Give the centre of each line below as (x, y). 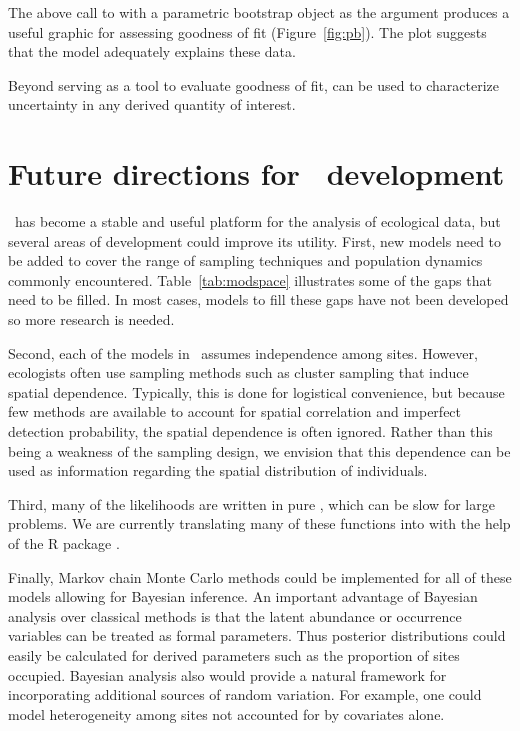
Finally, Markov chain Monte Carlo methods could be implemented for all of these (260, 576)
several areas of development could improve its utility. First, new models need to (255, 240)
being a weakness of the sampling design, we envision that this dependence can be (259, 450)
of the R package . (64, 543)
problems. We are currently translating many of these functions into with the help (259, 523)
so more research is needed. (91, 319)
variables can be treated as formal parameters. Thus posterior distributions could (257, 635)
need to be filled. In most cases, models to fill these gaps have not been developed (258, 299)
